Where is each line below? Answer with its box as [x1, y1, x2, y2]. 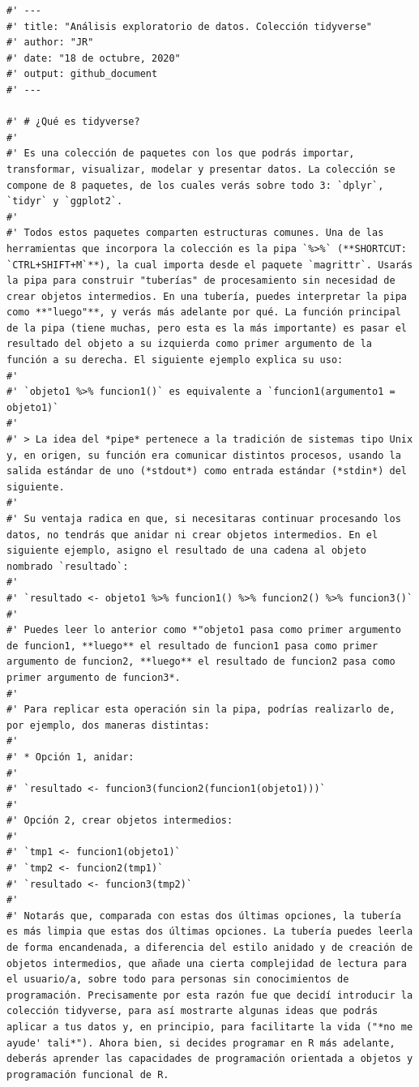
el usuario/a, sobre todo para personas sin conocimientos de [6, 974, 349, 986]
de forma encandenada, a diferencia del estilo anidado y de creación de [6, 942, 413, 954]
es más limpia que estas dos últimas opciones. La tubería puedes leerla [6, 926, 413, 938]
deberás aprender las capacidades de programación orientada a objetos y [6, 1053, 413, 1065]
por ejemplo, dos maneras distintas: [6, 719, 210, 731]
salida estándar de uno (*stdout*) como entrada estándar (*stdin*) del [6, 465, 407, 477]
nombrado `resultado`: [6, 560, 129, 572]
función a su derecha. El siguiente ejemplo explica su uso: [6, 354, 344, 366]
